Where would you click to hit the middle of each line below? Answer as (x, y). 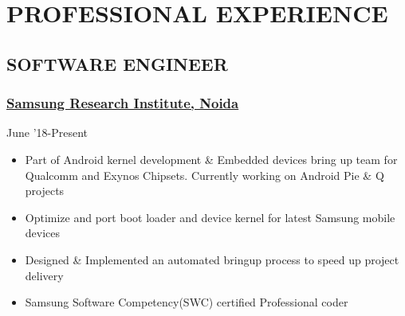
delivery (44, 275)
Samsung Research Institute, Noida (123, 103)
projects (45, 191)
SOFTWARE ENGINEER (117, 63)
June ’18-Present (47, 133)
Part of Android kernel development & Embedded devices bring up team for (211, 159)
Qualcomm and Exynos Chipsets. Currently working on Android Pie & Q (204, 175)
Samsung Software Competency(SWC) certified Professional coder (187, 302)
